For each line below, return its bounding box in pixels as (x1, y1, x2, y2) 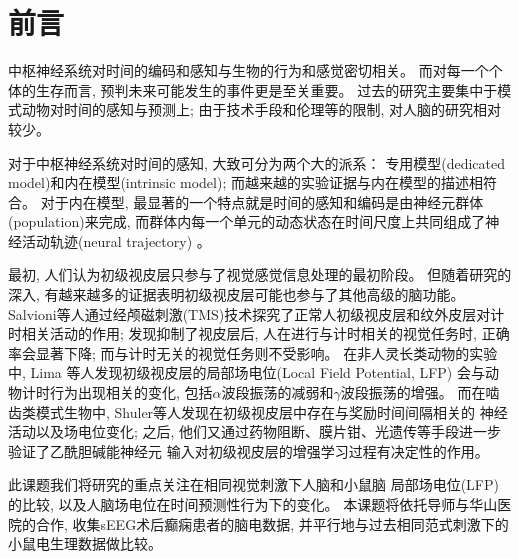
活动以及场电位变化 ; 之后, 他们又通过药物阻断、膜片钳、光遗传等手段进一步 (8, 421, 502, 442)
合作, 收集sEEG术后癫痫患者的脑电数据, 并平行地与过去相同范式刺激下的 (35, 513, 509, 534)
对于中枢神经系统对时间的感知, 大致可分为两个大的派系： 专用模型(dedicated (8, 152, 505, 173)
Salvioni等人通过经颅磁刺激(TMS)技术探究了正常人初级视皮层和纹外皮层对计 (8, 303, 505, 324)
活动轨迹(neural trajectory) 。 (21, 230, 211, 251)
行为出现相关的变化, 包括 (49, 382, 213, 403)
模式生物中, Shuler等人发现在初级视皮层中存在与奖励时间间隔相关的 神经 (35, 401, 508, 422)
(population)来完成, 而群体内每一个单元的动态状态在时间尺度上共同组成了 (8, 211, 486, 232)
